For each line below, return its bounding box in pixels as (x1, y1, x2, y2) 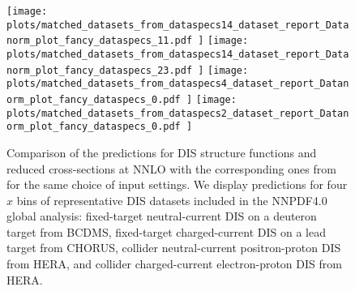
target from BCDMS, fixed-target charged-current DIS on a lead (6, 223, 326, 240)
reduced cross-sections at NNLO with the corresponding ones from (6, 160, 336, 177)
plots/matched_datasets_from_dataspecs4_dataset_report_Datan (6, 78, 349, 90)
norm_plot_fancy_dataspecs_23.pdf (6, 64, 193, 76)
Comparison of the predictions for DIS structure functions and (6, 143, 317, 160)
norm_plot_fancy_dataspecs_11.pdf (6, 35, 193, 47)
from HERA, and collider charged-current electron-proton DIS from (6, 255, 342, 272)
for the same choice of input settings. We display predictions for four (6, 176, 348, 193)
